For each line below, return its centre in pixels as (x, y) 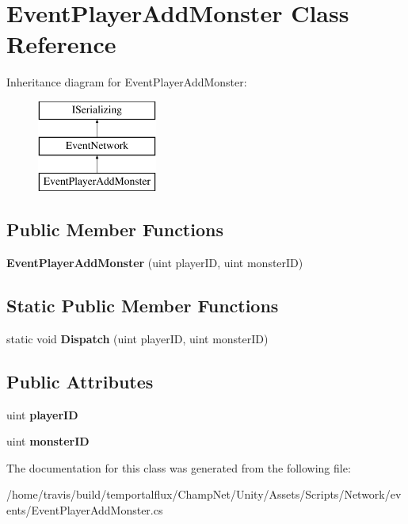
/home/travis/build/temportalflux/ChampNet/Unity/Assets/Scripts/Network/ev (204, 494)
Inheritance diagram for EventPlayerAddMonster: (127, 82)
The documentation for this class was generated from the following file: (179, 467)
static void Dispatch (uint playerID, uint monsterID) (137, 338)
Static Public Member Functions (143, 306)
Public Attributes (80, 381)
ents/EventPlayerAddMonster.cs (85, 510)
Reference (61, 44)
